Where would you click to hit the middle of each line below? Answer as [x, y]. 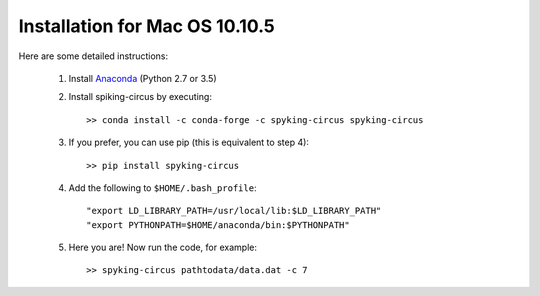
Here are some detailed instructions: [93, 56]
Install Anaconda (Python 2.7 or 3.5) [142, 78]
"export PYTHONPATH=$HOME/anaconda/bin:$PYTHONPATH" [218, 224]
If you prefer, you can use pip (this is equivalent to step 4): [189, 142]
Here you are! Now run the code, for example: [162, 247]
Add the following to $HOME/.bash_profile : [162, 187]
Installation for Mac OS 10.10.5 [146, 26]
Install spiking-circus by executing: [140, 97]
